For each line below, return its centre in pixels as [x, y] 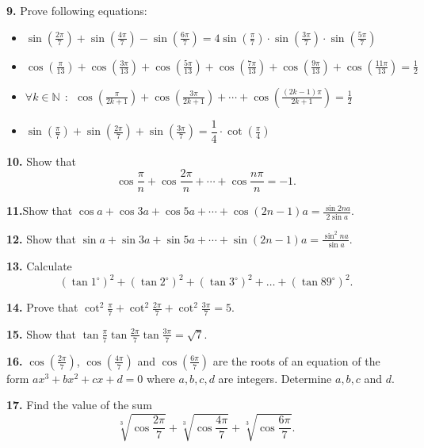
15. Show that [41, 333]
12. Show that [41, 238]
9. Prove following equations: [77, 10]
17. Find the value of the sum [79, 405]
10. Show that [41, 161]
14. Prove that [42, 307]
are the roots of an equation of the [296, 360]
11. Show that [40, 211]
